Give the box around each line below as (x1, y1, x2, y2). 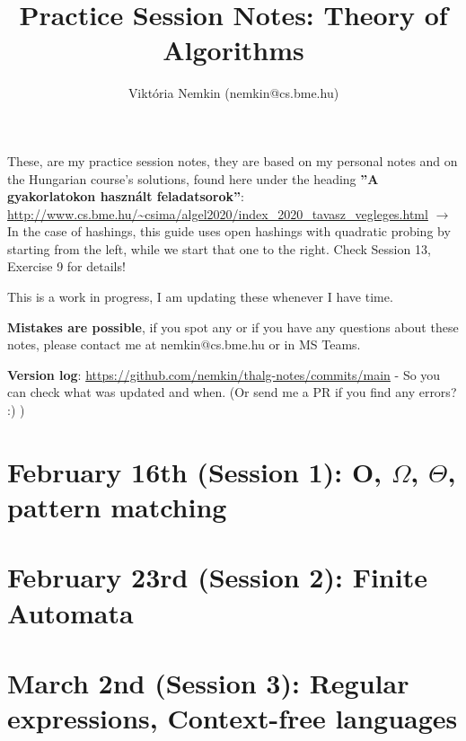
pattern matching (7, 489, 227, 525)
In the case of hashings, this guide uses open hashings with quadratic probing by (7, 222, 451, 241)
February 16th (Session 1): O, (7, 453, 382, 490)
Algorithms (163, 31, 304, 68)
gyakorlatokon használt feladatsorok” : (7, 187, 244, 206)
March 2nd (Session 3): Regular (7, 664, 409, 701)
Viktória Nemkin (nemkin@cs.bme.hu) (127, 84, 339, 102)
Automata (7, 594, 134, 631)
